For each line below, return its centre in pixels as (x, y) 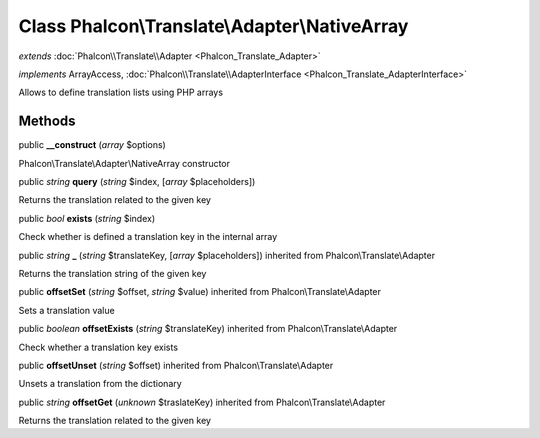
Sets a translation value (66, 310)
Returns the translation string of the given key (112, 273)
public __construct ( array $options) (92, 145)
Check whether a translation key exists (98, 347)
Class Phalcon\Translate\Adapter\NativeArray (213, 26)
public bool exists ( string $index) (87, 218)
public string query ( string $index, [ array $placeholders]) (137, 182)
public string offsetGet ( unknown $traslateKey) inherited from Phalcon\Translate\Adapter (202, 402)
